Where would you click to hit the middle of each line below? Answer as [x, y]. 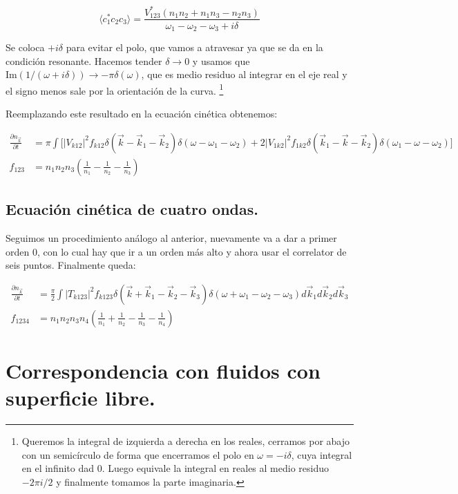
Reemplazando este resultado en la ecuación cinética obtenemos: [142, 114]
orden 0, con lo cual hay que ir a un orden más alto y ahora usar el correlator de [176, 251]
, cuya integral [322, 454]
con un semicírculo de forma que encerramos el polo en [138, 454]
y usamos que [221, 60]
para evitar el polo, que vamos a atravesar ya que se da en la [194, 47]
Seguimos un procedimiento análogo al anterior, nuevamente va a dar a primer [171, 237]
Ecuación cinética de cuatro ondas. [132, 209]
